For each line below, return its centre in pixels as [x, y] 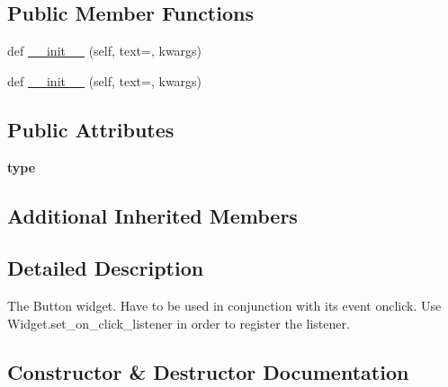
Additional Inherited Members [152, 215]
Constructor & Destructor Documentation [208, 371]
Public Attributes [91, 129]
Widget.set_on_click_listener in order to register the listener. [179, 323]
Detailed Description [106, 268]
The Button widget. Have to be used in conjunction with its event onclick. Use [224, 306]
